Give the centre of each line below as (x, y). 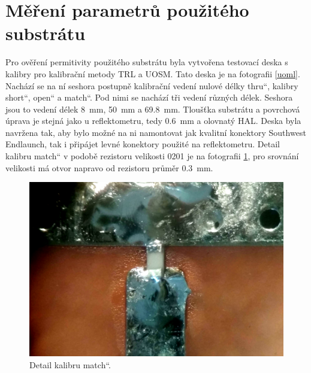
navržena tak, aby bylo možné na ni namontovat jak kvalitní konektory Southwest (156, 132)
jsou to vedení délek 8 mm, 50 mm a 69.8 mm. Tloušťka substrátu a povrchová (153, 109)
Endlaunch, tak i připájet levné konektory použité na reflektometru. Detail (143, 144)
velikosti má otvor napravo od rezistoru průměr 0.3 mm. (109, 167)
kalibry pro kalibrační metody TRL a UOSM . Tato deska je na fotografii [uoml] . (153, 73)
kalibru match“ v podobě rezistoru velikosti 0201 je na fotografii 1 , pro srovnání (152, 156)
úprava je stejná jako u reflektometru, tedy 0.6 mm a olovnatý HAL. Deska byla (153, 121)
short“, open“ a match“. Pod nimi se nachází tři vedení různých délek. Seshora (149, 97)
